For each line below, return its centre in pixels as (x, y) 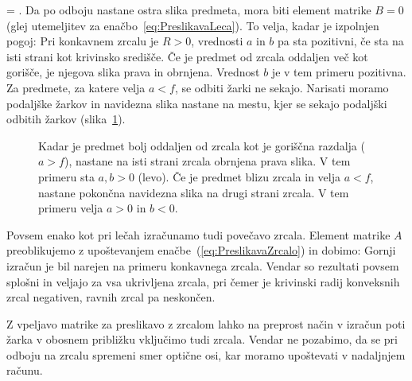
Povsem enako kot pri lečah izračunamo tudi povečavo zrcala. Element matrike (198, 234)
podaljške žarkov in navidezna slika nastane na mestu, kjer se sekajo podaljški (197, 103)
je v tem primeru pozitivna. (339, 72)
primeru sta (66, 176)
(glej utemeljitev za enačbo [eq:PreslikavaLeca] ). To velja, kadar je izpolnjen (193, 25)
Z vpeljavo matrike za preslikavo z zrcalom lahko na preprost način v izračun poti (206, 323)
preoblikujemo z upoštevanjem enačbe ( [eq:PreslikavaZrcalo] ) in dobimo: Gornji (201, 250)
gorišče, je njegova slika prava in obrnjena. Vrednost (133, 72)
